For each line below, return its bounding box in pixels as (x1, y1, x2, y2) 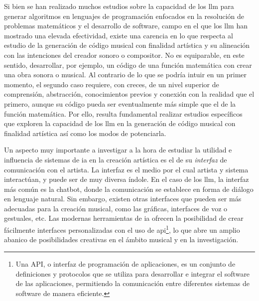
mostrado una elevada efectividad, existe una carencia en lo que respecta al (4, 30, 233, 40)
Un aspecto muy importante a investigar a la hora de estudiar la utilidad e (4, 145, 232, 155)
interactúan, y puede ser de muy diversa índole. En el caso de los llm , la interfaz (4, 174, 249, 184)
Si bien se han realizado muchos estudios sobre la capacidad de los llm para (4, 1, 234, 11)
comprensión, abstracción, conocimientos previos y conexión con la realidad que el (4, 89, 255, 99)
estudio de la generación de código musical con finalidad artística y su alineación (4, 40, 250, 50)
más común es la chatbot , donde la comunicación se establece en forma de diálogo (4, 183, 254, 194)
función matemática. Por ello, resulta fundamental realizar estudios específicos (4, 108, 243, 119)
